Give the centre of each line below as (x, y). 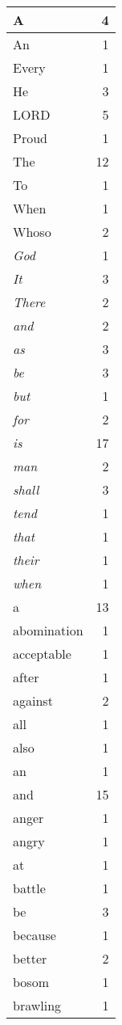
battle (29, 888)
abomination (48, 630)
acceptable (42, 654)
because (35, 935)
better (30, 958)
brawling (37, 1005)
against (33, 700)
